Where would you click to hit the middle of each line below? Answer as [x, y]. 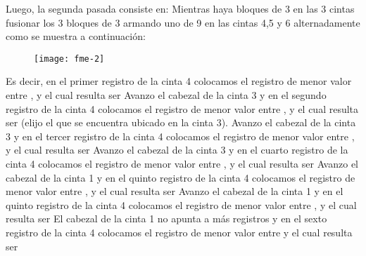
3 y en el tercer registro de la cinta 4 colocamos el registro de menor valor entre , [180, 136]
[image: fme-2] [69, 59]
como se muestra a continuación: [76, 36]
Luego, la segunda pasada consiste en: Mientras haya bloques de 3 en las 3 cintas [180, 8]
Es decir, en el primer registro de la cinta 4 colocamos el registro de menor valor [179, 81]
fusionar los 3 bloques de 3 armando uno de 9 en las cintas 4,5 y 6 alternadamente [183, 22]
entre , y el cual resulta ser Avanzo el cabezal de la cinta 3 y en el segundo [166, 95]
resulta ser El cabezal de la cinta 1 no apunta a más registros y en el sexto [166, 218]
